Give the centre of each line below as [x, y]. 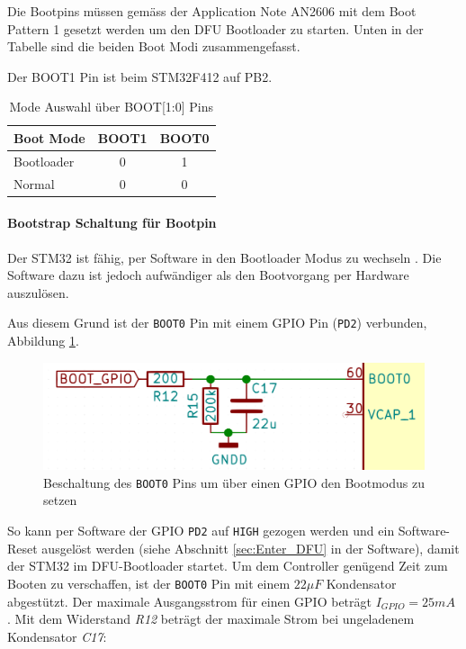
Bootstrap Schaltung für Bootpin [112, 223]
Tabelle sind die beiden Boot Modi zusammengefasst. [154, 46]
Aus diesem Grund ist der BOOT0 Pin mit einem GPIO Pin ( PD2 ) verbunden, [217, 323]
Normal [34, 183]
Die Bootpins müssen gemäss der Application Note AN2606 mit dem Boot [212, 11]
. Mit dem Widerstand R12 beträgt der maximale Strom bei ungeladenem [211, 619]
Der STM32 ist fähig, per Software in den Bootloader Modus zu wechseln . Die [224, 257]
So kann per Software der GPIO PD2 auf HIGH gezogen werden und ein [201, 531]
